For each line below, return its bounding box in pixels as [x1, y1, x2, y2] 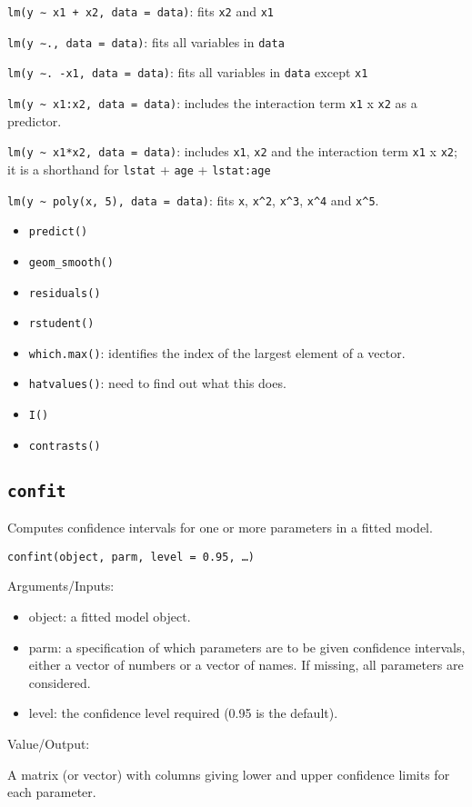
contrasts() [28, 439, 101, 453]
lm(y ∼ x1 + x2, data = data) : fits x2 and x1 [7, 2, 274, 20]
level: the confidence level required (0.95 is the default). [28, 703, 338, 722]
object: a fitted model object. [28, 607, 191, 626]
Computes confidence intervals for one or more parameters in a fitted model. [7, 518, 433, 537]
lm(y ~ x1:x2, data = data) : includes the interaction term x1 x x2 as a [7, 93, 417, 112]
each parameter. [7, 782, 96, 802]
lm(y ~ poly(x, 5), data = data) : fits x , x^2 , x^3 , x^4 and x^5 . [7, 190, 379, 209]
